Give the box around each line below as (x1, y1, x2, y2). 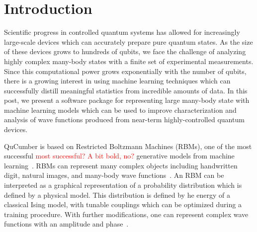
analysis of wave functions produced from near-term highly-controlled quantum (4, 114, 245, 125)
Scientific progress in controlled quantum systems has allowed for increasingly (4, 27, 240, 37)
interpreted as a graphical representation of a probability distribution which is (4, 180, 242, 190)
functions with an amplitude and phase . (4, 219, 129, 229)
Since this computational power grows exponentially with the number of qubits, (4, 66, 247, 76)
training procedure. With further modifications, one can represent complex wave (4, 209, 249, 219)
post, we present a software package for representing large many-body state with (4, 95, 250, 105)
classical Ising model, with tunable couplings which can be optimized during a (4, 199, 242, 210)
